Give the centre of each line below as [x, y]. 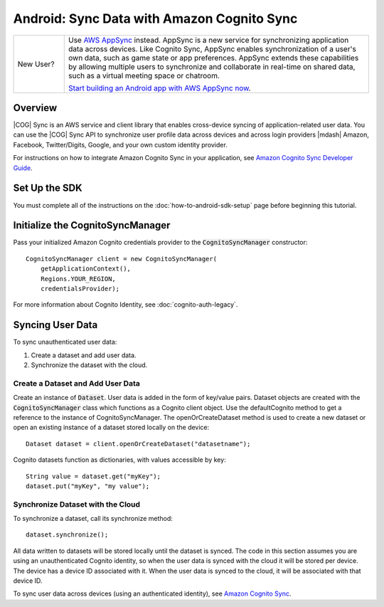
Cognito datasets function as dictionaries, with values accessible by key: [120, 460]
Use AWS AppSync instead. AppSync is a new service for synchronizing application [208, 40]
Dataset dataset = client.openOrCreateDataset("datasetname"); [138, 444]
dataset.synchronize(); [67, 535]
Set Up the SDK [48, 188]
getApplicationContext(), [86, 269]
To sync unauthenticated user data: [65, 342]
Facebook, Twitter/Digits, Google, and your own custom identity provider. [120, 144]
